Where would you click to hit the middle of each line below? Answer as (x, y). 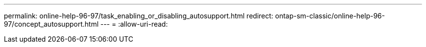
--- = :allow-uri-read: (134, 24)
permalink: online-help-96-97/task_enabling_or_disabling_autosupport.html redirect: (139, 16)
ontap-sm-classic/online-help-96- (330, 16)
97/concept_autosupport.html (51, 24)
